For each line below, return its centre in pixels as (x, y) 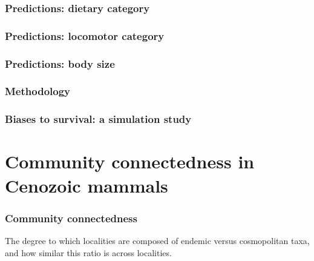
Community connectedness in (130, 161)
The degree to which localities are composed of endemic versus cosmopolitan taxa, (157, 240)
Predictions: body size (60, 63)
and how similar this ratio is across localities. (88, 252)
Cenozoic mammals (87, 185)
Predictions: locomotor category (85, 35)
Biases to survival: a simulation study (98, 119)
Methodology (38, 91)
